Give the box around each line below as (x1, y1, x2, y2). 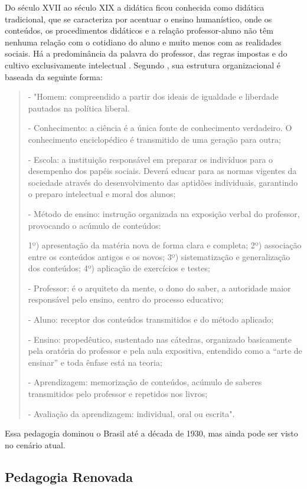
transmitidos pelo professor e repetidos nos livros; (28, 388, 208, 400)
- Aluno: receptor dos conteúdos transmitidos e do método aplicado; (28, 313, 274, 326)
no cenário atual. (5, 438, 66, 451)
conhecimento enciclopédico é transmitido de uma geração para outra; (28, 133, 281, 145)
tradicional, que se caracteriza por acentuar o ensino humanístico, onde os (5, 12, 272, 25)
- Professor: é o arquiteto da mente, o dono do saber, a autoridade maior (28, 281, 291, 294)
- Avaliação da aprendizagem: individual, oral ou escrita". (28, 407, 235, 419)
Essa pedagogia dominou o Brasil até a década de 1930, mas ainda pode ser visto (5, 427, 298, 439)
